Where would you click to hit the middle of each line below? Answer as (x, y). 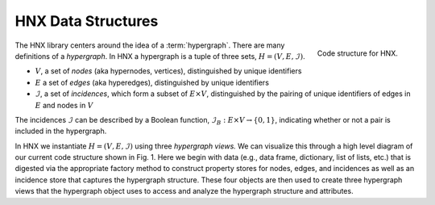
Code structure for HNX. (357, 53)
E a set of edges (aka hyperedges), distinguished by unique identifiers (152, 82)
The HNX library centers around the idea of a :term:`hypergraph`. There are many (150, 45)
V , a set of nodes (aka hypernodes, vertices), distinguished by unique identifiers (168, 71)
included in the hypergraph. (61, 131)
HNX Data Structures (87, 21)
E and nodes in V (64, 105)
